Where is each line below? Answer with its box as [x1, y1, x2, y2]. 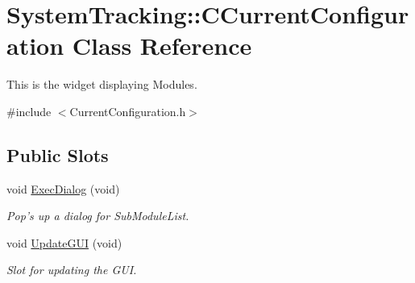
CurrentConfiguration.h [69, 102, 186, 119]
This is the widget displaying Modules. [6, 76, 197, 93]
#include [6, 102, 52, 119]
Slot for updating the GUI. [6, 261, 137, 278]
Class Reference [72, 29, 252, 62]
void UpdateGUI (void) [6, 234, 122, 251]
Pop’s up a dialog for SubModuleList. [6, 207, 189, 224]
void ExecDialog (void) [6, 180, 120, 197]
